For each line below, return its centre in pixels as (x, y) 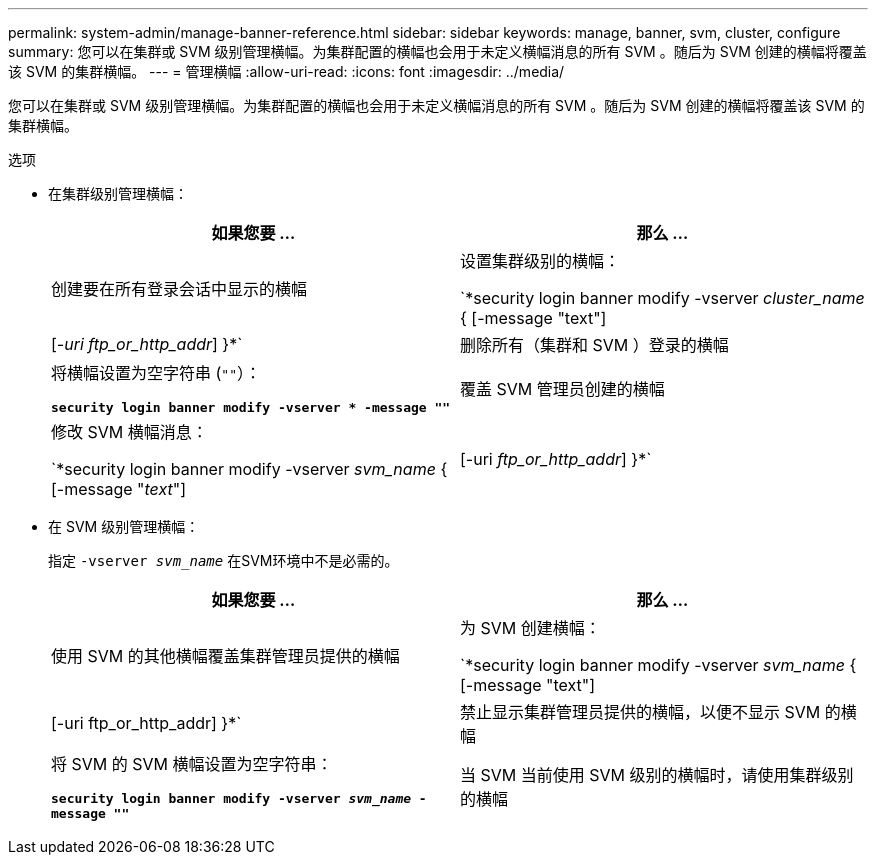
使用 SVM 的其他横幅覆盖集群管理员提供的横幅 (225, 656)
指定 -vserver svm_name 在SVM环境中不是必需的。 (223, 560)
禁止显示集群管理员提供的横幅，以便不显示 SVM (640, 712)
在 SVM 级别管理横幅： (124, 526)
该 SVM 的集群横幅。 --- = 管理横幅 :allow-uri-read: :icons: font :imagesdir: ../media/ (286, 71)
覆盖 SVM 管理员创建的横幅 (562, 388)
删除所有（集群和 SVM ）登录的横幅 (594, 345)
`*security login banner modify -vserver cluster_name (662, 298)
